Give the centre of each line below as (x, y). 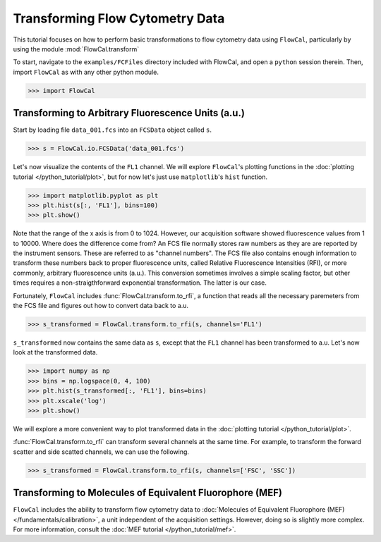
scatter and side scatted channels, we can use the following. (101, 452)
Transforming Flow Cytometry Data (119, 18)
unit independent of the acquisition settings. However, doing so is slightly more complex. (236, 519)
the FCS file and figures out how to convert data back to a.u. (101, 306)
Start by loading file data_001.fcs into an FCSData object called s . (112, 130)
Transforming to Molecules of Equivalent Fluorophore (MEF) (147, 493)
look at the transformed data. (55, 352)
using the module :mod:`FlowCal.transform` (76, 49)
